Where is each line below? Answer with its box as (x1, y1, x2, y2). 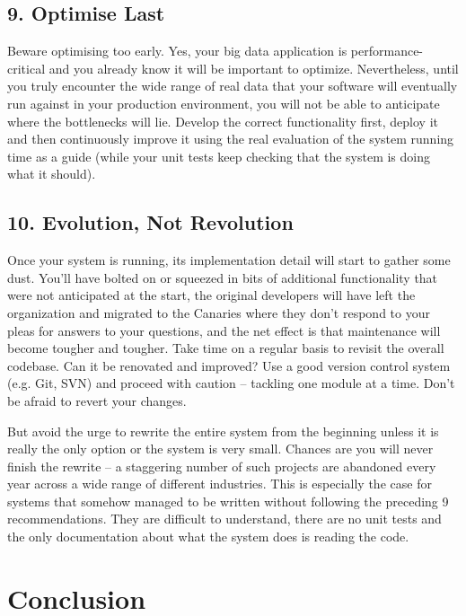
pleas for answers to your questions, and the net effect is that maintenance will (7, 321, 441, 339)
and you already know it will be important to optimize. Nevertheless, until (48, 58, 459, 77)
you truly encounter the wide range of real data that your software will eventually (7, 76, 458, 95)
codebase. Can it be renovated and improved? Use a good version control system (7, 356, 451, 374)
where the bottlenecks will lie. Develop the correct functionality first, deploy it (7, 111, 439, 130)
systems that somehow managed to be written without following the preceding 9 (7, 491, 449, 510)
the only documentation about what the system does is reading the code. (7, 527, 409, 546)
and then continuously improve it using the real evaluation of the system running (7, 129, 454, 148)
